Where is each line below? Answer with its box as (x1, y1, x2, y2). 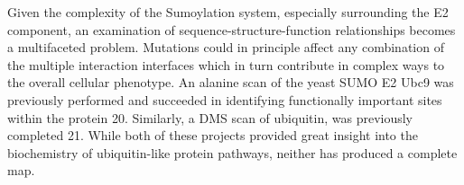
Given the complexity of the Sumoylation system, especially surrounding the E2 (7, 3, 449, 21)
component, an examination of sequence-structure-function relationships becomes (7, 20, 456, 39)
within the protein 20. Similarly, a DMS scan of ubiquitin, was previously (7, 108, 413, 127)
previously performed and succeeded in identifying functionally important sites (7, 90, 442, 109)
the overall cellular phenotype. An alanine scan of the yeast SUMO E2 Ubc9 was (7, 73, 454, 92)
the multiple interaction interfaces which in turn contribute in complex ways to (7, 55, 445, 74)
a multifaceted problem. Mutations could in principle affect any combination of (7, 38, 444, 57)
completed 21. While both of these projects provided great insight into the (7, 126, 418, 145)
